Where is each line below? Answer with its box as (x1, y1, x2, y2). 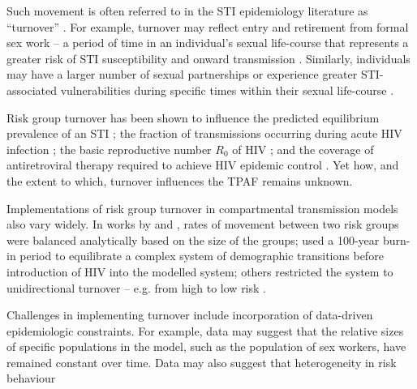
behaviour (6, 370, 56, 387)
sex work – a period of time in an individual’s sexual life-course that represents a (6, 34, 409, 51)
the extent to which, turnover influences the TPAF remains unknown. (6, 172, 353, 189)
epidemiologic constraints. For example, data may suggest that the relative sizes (6, 322, 404, 339)
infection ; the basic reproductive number (6, 140, 212, 157)
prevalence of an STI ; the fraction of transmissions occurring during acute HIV (6, 125, 402, 142)
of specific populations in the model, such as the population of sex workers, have (6, 338, 406, 355)
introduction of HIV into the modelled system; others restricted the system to (6, 263, 393, 280)
